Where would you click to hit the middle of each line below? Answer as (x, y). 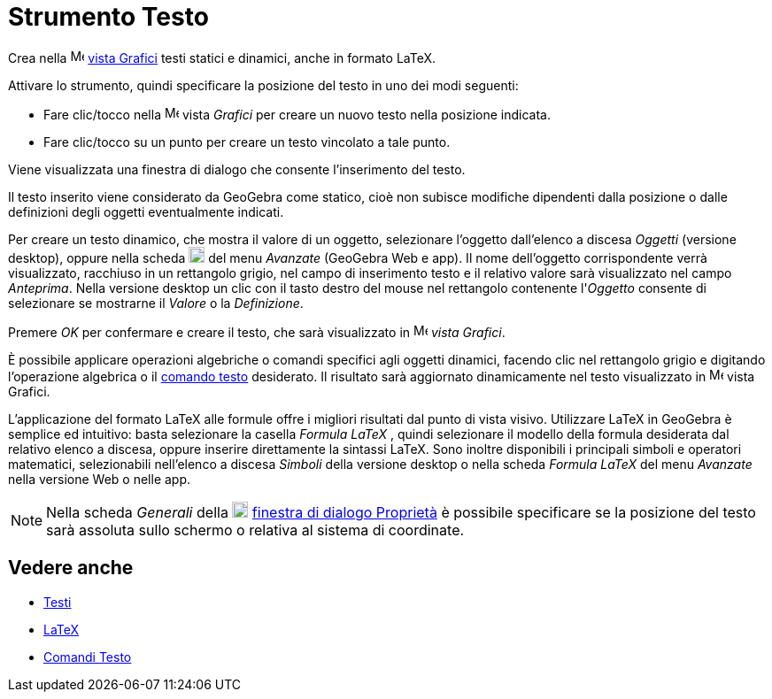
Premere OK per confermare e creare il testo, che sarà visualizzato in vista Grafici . (257, 332)
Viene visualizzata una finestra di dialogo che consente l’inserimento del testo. (237, 169)
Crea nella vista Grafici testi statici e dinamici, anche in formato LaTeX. (222, 58)
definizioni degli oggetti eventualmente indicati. (146, 211)
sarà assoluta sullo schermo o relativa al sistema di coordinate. (255, 530)
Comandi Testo (88, 657)
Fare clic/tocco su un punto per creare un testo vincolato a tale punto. (247, 142)
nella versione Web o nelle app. (100, 479)
